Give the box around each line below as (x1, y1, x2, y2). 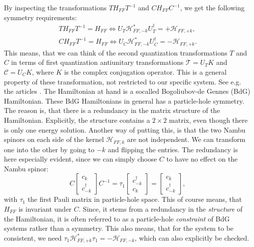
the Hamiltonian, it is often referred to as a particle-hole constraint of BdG (4, 213, 230, 223)
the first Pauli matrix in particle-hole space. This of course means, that (28, 194, 242, 204)
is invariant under (18, 203, 72, 214)
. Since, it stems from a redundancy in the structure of (79, 203, 243, 214)
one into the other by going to (4, 144, 94, 154)
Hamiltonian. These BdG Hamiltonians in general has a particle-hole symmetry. (4, 95, 245, 106)
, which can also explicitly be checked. (135, 232, 249, 243)
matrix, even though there (169, 114, 248, 125)
